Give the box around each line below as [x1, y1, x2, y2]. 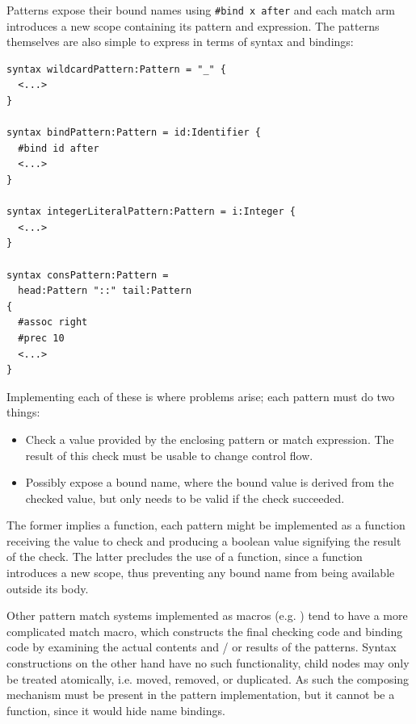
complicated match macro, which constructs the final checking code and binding [6, 622, 403, 639]
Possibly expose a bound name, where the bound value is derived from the [25, 474, 394, 491]
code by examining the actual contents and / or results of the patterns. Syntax [6, 638, 397, 655]
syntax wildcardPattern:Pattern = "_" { [6, 63, 227, 75]
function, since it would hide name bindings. [6, 701, 225, 718]
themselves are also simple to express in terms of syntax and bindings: [6, 33, 354, 50]
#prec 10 [18, 332, 65, 344]
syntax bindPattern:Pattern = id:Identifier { [6, 127, 261, 139]
